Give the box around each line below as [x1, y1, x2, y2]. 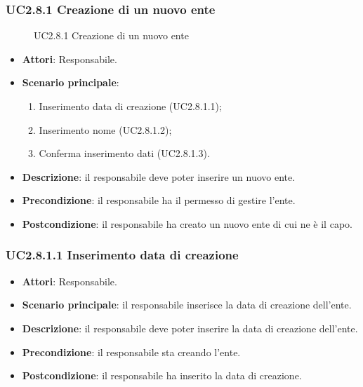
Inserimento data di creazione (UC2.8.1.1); [39, 99, 222, 113]
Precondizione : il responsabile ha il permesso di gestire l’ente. [22, 193, 296, 208]
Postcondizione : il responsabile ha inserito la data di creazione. [22, 368, 302, 383]
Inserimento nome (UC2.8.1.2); [39, 122, 172, 137]
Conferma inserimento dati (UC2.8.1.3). [39, 146, 210, 161]
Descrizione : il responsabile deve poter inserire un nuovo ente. [22, 169, 296, 184]
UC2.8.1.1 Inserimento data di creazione [6, 246, 239, 264]
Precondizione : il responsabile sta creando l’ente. [22, 344, 241, 359]
